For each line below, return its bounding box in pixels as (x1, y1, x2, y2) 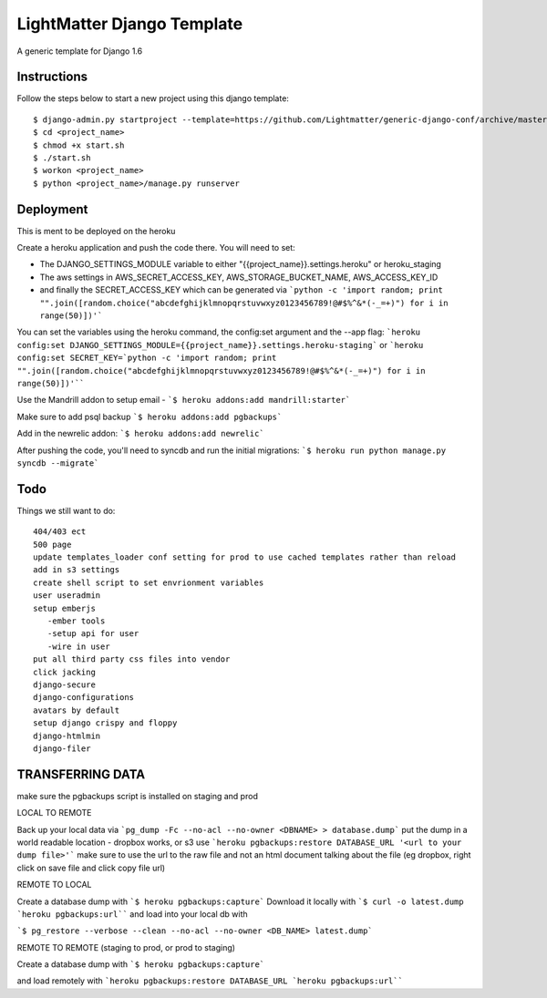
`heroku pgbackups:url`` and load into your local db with (16, 908, 248, 920)
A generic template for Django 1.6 (16, 46, 143, 57)
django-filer (33, 743, 91, 754)
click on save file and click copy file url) (16, 862, 166, 873)
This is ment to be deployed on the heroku (16, 225, 176, 236)
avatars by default (33, 705, 120, 715)
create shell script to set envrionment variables (33, 577, 264, 588)
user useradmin (33, 591, 101, 601)
